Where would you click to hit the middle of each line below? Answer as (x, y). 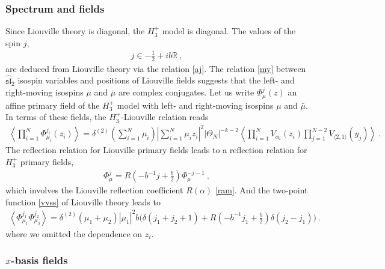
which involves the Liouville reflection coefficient (94, 190)
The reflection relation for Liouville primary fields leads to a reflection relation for (156, 150)
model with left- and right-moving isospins (195, 105)
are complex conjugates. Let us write (186, 92)
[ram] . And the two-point (261, 190)
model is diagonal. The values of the (229, 31)
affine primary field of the (53, 105)
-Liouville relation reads (165, 117)
